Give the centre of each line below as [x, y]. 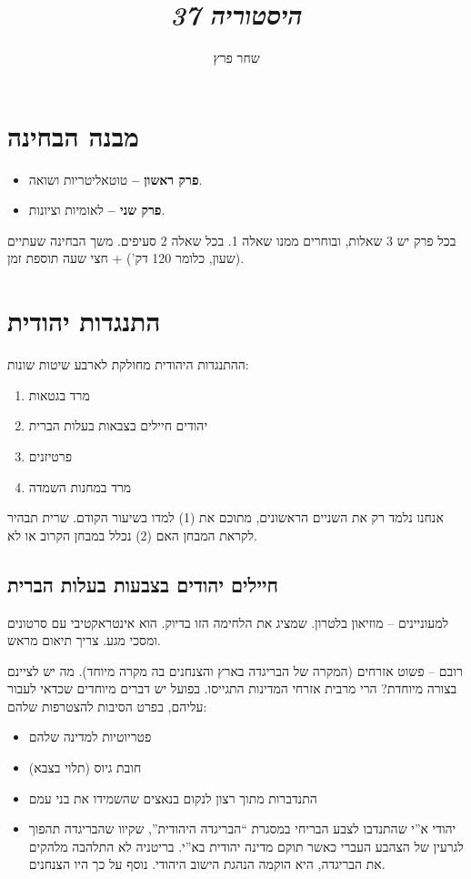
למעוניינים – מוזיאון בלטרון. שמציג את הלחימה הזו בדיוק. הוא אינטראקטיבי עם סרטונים [228, 622]
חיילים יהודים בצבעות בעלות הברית [143, 584]
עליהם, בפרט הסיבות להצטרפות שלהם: [107, 706]
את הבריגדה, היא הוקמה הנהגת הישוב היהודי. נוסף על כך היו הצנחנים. [207, 864]
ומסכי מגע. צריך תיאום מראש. [84, 640]
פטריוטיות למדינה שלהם [90, 737]
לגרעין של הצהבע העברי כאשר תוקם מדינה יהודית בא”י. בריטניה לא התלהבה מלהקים [246, 846]
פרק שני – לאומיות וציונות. [97, 210]
